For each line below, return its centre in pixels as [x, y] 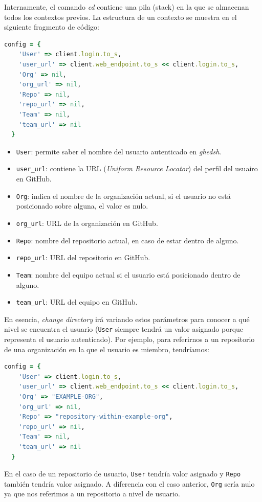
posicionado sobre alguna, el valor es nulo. [82, 206]
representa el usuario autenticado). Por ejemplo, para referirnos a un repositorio [129, 339]
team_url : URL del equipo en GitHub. [77, 302]
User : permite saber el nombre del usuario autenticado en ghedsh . [119, 151]
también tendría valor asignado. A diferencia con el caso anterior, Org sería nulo [129, 483]
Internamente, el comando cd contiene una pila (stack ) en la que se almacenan [127, 7]
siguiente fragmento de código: [52, 27]
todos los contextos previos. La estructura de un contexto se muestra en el [121, 17]
